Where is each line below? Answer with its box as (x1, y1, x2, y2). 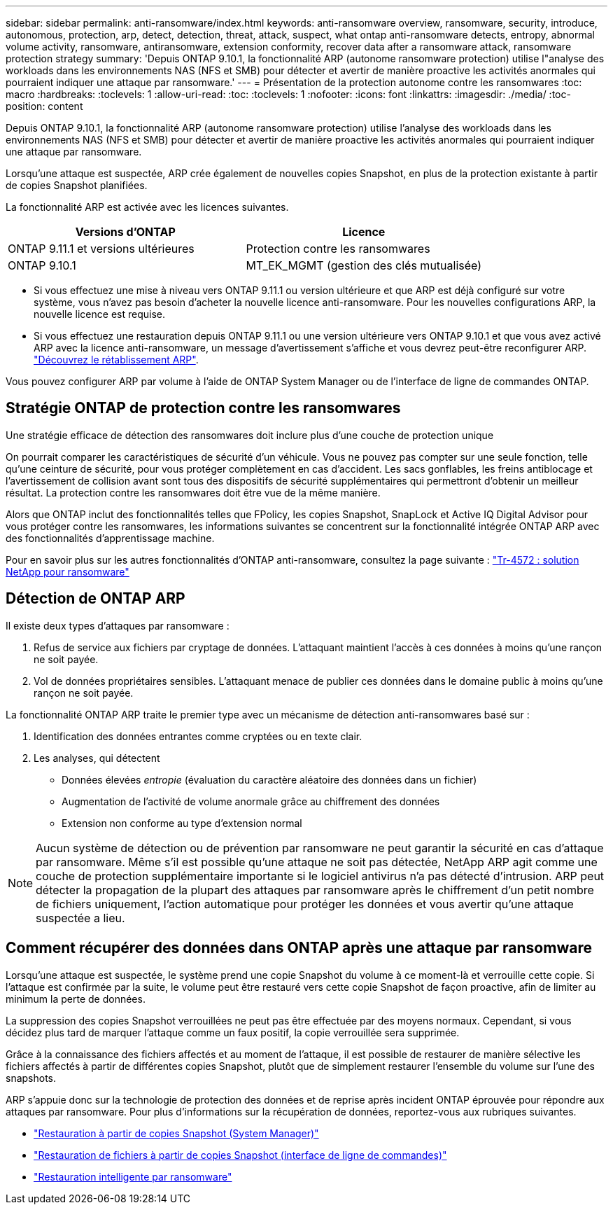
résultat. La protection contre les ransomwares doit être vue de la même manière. (6, 486, 381, 499)
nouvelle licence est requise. (34, 308, 165, 320)
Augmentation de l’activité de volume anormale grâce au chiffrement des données (62, 795, 440, 807)
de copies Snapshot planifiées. (6, 179, 148, 191)
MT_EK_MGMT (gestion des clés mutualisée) (246, 258, 482, 272)
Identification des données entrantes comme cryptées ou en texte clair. (34, 730, 362, 742)
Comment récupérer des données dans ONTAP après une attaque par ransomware (6, 939, 592, 957)
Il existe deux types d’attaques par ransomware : (6, 619, 230, 632)
